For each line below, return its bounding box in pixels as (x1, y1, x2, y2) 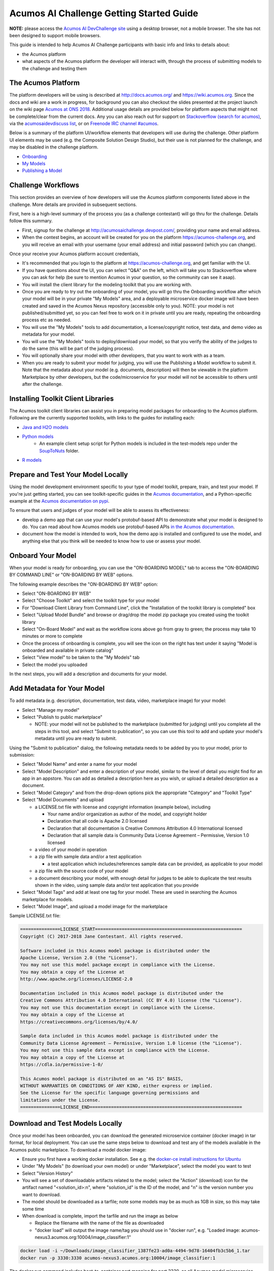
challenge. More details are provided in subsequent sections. (9, 201, 137, 207)
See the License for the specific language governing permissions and (20, 1090, 200, 1096)
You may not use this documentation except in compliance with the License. (20, 1005, 216, 1010)
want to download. (22, 1191, 61, 1197)
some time (22, 1205, 44, 1212)
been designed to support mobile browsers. (9, 32, 101, 38)
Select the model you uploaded (22, 661, 88, 668)
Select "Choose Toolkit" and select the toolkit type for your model (22, 597, 160, 603)
